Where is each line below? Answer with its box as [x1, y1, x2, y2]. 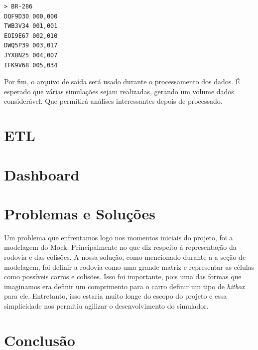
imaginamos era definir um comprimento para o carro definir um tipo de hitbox [4, 281, 245, 291]
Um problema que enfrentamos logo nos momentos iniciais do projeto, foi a [4, 232, 233, 242]
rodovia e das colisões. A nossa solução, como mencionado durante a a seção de [4, 252, 246, 262]
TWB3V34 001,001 [4, 22, 58, 30]
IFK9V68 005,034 [4, 61, 58, 69]
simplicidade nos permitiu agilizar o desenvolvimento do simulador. [4, 300, 209, 311]
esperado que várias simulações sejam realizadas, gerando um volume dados [4, 86, 234, 96]
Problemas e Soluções [4, 203, 155, 223]
